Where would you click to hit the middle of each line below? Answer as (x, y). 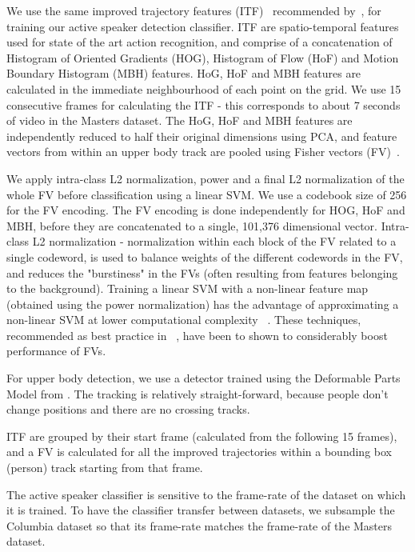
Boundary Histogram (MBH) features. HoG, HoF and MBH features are (184, 73)
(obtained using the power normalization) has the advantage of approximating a (203, 304)
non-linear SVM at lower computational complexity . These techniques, (184, 320)
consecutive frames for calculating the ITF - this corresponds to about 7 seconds (204, 104)
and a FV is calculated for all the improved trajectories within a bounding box (199, 452)
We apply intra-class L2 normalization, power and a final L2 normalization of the (206, 178)
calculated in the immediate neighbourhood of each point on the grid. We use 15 (204, 88)
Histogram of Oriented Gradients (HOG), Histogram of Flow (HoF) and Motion (203, 57)
